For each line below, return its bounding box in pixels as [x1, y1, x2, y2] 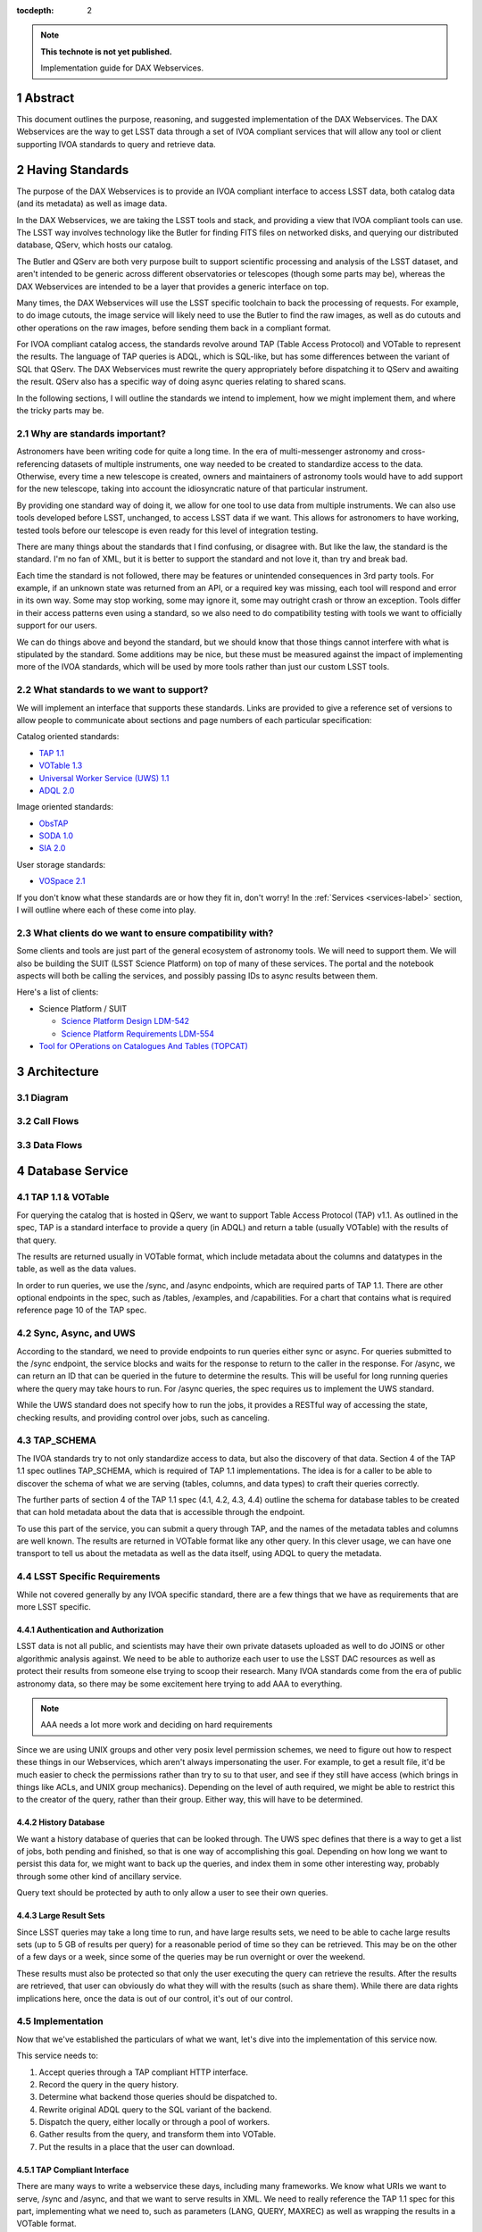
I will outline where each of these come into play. [16, 904, 196, 915]
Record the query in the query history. [38, 2078, 179, 2089]
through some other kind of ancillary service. [16, 1870, 182, 1881]
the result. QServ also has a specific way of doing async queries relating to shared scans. [16, 376, 346, 387]
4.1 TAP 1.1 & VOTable [16, 1191, 110, 1203]
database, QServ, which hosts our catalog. [16, 239, 173, 250]
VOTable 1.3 [38, 760, 83, 771]
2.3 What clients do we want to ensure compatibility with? [16, 927, 274, 939]
